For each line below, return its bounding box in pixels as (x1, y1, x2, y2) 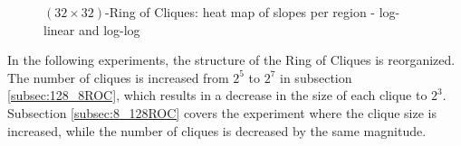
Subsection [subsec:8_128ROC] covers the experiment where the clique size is (7, 103, 437, 122)
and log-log (78, 20, 140, 39)
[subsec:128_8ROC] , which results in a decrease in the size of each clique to (7, 86, 427, 105)
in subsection (280, 68, 352, 87)
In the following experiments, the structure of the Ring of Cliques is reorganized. (7, 50, 456, 69)
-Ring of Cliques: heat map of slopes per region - (105, 3, 376, 21)
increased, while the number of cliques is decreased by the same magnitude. (7, 121, 427, 140)
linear (43, 20, 75, 39)
